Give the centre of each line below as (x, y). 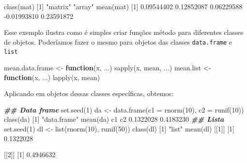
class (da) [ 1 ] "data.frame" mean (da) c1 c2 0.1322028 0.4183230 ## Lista (114, 119)
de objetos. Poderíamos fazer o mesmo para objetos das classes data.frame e (118, 41)
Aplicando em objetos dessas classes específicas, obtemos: (89, 93)
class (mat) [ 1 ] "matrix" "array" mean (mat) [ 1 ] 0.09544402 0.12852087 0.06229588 (123, 6)
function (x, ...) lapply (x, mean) (52, 77)
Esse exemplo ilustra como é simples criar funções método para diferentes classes (124, 32)
